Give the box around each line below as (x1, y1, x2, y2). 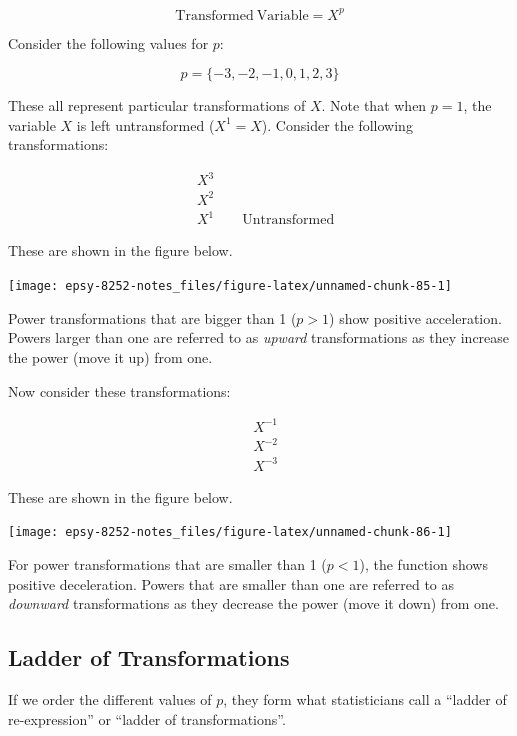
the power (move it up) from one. (8, 346, 213, 367)
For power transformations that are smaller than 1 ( (8, 553, 327, 574)
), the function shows (359, 553, 488, 574)
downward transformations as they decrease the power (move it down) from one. (8, 593, 499, 614)
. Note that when (321, 95, 427, 116)
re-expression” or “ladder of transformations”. (8, 708, 286, 729)
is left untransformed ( (76, 114, 215, 135)
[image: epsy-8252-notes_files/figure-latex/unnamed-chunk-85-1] (8, 279, 452, 294)
